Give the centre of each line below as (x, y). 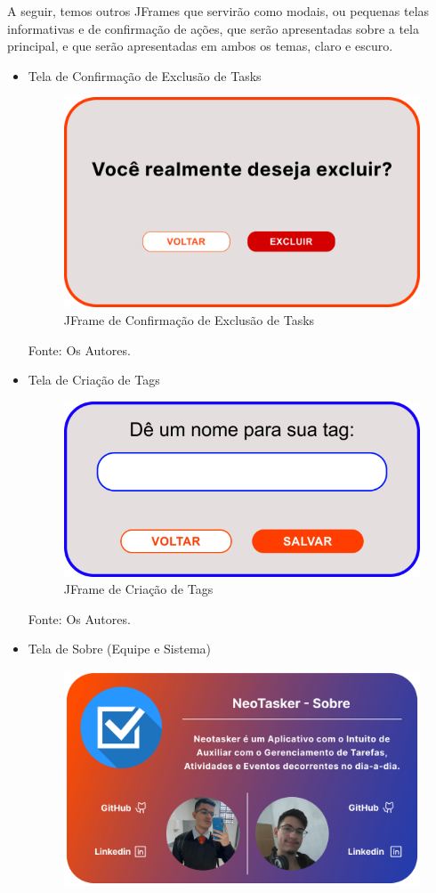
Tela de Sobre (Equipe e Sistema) (120, 649)
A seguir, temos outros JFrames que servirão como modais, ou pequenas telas (218, 11)
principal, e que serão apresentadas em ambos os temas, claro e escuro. (200, 46)
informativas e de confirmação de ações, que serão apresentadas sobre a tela (213, 28)
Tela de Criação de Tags (94, 380)
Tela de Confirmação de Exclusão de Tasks (145, 75)
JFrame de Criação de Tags (138, 589)
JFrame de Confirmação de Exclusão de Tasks (189, 320)
